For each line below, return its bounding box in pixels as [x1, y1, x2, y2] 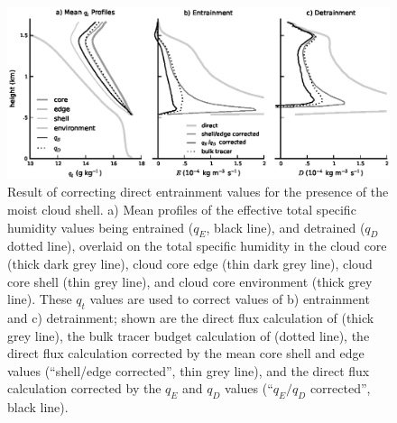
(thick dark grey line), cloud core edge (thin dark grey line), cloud [7, 254, 373, 273]
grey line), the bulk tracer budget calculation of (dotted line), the [7, 326, 370, 345]
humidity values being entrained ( [7, 217, 194, 236]
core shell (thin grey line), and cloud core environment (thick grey [7, 271, 373, 290]
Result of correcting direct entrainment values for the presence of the [7, 182, 389, 201]
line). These [7, 290, 72, 308]
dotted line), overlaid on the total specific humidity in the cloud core [7, 236, 387, 255]
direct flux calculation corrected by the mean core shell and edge [7, 344, 365, 363]
